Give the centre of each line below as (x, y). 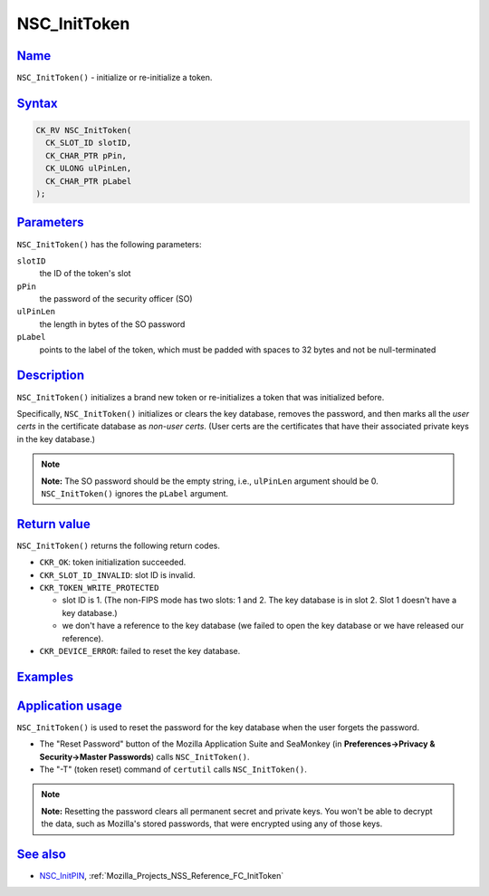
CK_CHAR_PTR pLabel (89, 181)
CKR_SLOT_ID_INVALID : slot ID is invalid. (117, 574)
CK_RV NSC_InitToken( (84, 130)
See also (42, 854)
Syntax (37, 103)
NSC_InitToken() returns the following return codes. (119, 545)
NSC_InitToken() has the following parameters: (109, 244)
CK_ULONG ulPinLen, (89, 169)
